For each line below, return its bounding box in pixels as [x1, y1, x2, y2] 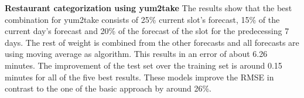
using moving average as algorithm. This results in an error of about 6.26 [5, 48, 268, 60]
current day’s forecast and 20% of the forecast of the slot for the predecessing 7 [5, 25, 289, 37]
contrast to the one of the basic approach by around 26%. [5, 82, 211, 94]
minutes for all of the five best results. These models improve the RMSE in [5, 70, 274, 83]
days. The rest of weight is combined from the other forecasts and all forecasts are [5, 36, 299, 48]
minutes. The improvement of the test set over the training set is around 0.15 [5, 59, 282, 71]
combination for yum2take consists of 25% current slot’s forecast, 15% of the [5, 13, 280, 25]
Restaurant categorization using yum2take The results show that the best [5, 2, 292, 13]
